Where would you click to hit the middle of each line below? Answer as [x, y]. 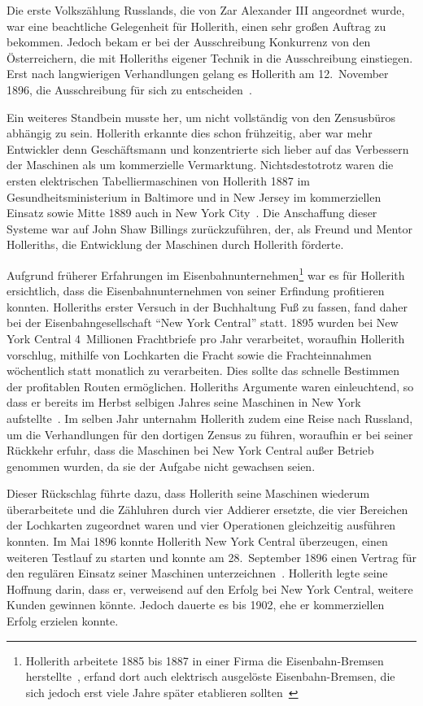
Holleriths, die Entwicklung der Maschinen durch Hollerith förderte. [175, 244]
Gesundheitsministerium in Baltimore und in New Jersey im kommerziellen [194, 196]
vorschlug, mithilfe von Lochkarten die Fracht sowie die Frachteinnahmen [189, 354]
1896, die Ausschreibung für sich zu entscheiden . [129, 89]
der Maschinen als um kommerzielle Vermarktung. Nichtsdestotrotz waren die [200, 165]
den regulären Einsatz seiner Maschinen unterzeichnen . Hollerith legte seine [197, 573]
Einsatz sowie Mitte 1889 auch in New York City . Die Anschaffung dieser [192, 213]
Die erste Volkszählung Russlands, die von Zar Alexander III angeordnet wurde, [206, 10]
